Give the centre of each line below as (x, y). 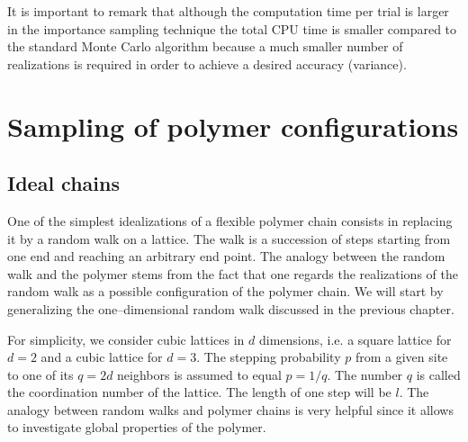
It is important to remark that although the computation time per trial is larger (228, 11)
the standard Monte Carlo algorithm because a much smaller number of (205, 46)
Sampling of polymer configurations (233, 126)
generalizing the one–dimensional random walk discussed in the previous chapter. (231, 308)
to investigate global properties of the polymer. (137, 427)
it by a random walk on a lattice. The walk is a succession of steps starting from (229, 238)
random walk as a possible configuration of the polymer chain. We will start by (225, 291)
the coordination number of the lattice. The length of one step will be (199, 392)
